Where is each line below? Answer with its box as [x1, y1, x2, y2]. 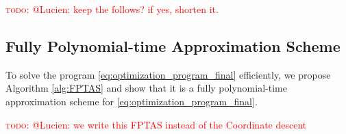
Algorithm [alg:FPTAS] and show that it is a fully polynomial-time [5, 81, 287, 95]
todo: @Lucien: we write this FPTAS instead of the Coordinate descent [5, 117, 307, 131]
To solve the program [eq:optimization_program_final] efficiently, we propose [5, 67, 331, 81]
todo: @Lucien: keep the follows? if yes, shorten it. [5, 2, 219, 16]
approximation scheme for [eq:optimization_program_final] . [5, 94, 258, 108]
